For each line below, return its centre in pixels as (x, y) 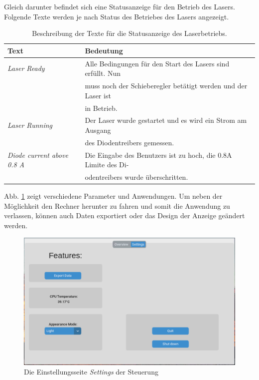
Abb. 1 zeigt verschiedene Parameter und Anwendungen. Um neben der (113, 196)
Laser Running (30, 125)
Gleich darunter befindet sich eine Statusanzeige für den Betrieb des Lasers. (120, 6)
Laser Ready (26, 68)
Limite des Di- (107, 165)
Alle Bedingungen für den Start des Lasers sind (157, 63)
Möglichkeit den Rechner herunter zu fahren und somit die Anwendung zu (117, 205)
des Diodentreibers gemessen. (129, 142)
